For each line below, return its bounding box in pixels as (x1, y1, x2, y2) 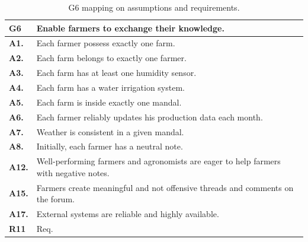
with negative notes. (36, 166, 110, 179)
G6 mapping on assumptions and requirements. (68, 1, 240, 13)
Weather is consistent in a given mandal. (36, 125, 184, 138)
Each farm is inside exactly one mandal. (36, 95, 182, 108)
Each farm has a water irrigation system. (36, 81, 185, 93)
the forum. (36, 193, 75, 205)
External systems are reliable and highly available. (36, 208, 219, 220)
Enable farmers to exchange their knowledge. (36, 21, 224, 34)
